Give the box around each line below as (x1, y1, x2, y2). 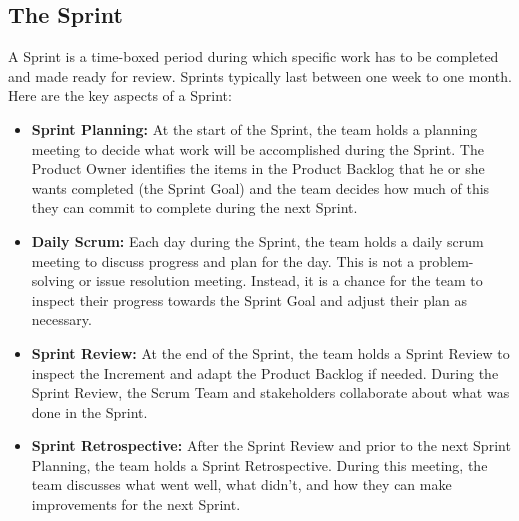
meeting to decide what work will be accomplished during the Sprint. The (31, 138, 484, 159)
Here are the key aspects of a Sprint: (8, 85, 232, 106)
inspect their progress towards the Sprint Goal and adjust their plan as (31, 289, 468, 310)
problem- (418, 250, 474, 271)
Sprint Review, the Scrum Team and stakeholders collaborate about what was (31, 382, 510, 403)
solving (31, 270, 75, 291)
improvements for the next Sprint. (31, 494, 241, 515)
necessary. (31, 309, 92, 330)
